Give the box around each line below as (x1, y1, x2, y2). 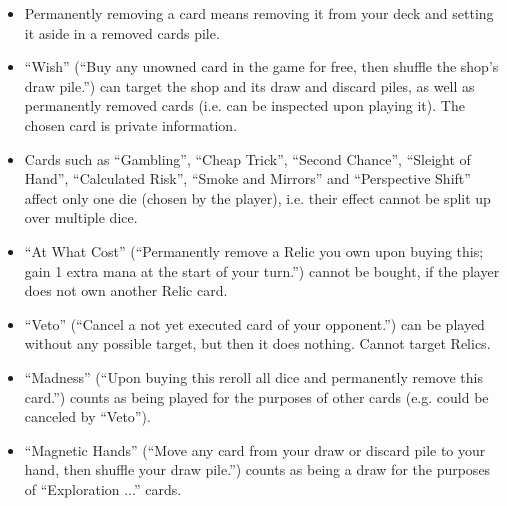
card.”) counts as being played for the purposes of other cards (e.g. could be (24, 386, 489, 407)
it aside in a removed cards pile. (24, 22, 220, 43)
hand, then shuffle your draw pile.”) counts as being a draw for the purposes (24, 459, 491, 480)
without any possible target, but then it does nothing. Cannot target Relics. (24, 333, 491, 354)
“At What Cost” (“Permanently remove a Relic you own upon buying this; (24, 240, 484, 261)
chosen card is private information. (24, 114, 238, 135)
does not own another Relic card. (24, 280, 228, 301)
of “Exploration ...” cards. (24, 478, 182, 499)
